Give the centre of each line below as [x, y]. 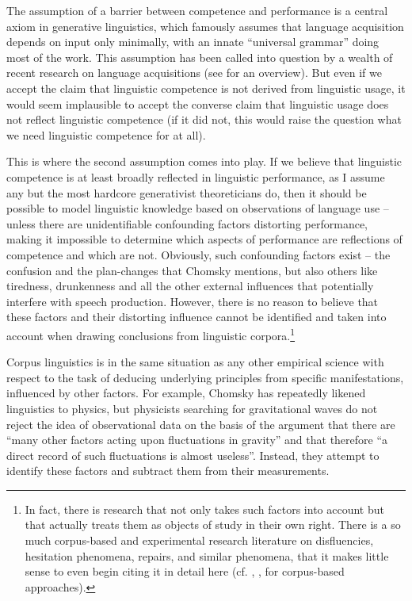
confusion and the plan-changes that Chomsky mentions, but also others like [192, 270]
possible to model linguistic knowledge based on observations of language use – [198, 208]
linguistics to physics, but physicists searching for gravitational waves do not [192, 408]
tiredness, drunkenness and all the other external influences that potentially [190, 286]
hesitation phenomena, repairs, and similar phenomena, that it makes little [207, 555]
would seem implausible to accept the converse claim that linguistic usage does [198, 103]
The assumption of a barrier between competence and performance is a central [197, 10]
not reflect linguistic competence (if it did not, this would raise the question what [204, 119]
